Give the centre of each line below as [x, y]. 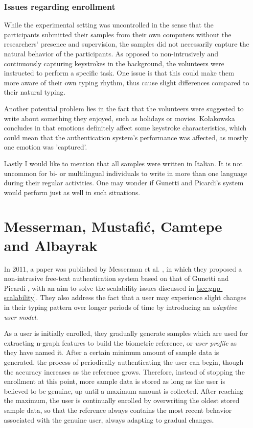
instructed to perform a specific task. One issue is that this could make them [119, 73]
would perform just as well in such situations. [72, 192]
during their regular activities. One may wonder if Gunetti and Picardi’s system [124, 183]
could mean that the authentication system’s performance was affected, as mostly [126, 137]
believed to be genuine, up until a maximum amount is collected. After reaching [124, 390]
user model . [21, 316]
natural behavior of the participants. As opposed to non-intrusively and [111, 53]
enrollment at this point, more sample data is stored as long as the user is [115, 381]
